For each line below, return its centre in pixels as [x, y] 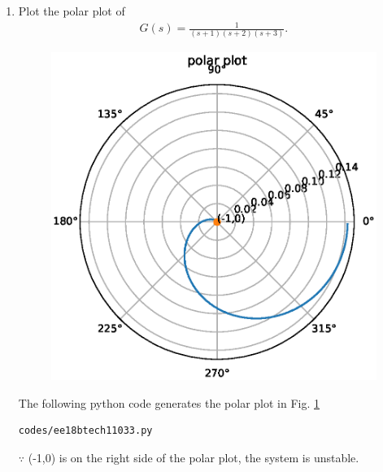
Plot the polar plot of [72, 11]
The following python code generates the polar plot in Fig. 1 [169, 402]
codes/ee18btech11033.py [85, 431]
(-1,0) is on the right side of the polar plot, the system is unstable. [194, 457]
